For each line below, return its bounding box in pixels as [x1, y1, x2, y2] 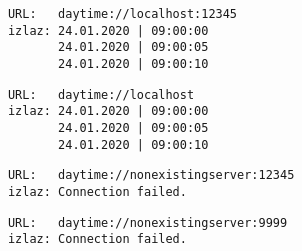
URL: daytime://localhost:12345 [7, 7, 238, 21]
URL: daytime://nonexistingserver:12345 [7, 168, 295, 183]
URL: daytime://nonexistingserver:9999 [7, 215, 288, 230]
